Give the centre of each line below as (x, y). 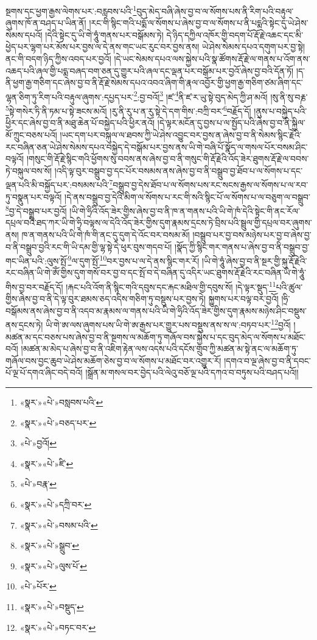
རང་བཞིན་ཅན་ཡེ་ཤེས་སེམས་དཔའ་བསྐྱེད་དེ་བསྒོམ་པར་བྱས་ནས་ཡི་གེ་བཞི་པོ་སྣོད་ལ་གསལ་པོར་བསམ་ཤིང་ (157, 146)
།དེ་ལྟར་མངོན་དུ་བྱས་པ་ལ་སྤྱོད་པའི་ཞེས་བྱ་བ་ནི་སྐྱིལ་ (231, 123)
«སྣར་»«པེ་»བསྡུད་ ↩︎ (52, 607)
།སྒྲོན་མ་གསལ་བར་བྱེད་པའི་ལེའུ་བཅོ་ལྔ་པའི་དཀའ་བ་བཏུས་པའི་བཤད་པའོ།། (192, 372)
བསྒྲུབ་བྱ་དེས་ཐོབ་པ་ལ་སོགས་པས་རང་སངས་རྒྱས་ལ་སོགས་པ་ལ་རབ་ (211, 184)
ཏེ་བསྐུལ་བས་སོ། (29, 170)
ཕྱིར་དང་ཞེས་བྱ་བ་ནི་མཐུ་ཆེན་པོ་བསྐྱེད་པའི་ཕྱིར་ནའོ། (80, 123)
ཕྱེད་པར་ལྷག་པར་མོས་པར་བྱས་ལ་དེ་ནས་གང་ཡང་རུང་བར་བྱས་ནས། (103, 47)
